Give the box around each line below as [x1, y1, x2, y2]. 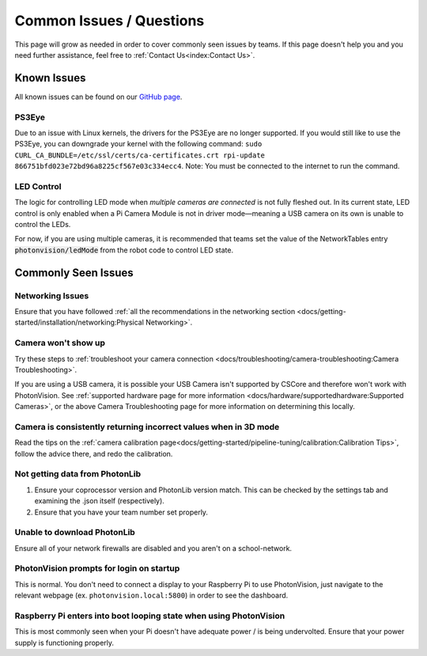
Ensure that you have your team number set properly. [34, 507, 209, 517]
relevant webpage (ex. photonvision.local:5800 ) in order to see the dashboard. [14, 590, 289, 601]
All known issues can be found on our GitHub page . [14, 92, 183, 101]
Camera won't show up [14, 337, 106, 348]
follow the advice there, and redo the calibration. [14, 449, 173, 458]
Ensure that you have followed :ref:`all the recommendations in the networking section [14, 307, 296, 317]
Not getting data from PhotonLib [14, 468, 142, 480]
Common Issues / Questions [14, 12, 205, 29]
